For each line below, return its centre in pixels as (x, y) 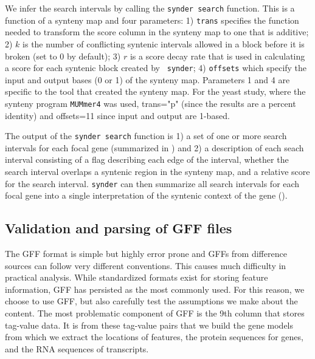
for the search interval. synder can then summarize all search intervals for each (152, 183)
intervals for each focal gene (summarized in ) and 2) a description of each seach (154, 147)
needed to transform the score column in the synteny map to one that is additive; (157, 32)
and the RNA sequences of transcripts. (77, 348)
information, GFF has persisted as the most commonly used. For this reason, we (155, 289)
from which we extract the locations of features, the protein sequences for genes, (154, 337)
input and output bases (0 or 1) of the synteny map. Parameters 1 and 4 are (147, 79)
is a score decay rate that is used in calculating (217, 56)
